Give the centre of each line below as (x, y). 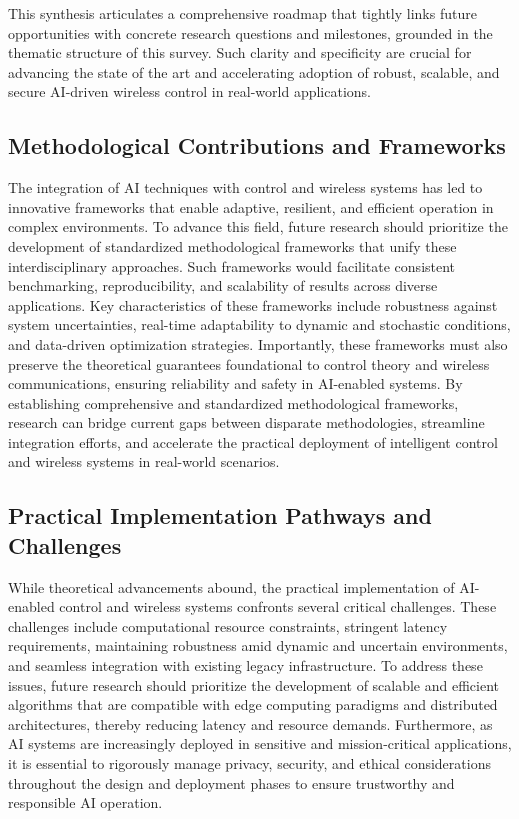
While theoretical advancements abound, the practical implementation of (231, 586)
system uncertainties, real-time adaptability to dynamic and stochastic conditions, (259, 324)
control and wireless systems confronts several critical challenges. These (278, 606)
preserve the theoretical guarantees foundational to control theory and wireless (249, 363)
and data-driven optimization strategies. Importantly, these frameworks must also (258, 343)
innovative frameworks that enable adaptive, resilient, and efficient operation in (251, 206)
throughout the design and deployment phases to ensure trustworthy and (231, 782)
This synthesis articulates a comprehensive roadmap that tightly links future (242, 13)
